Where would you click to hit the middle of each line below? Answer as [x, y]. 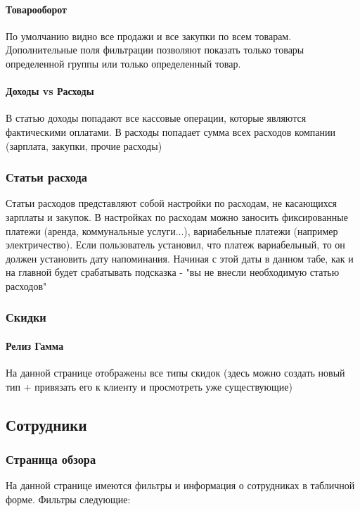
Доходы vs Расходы [50, 91]
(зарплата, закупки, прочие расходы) [84, 145]
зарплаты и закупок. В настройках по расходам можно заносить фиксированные [177, 216]
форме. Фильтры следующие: [68, 499]
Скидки [26, 317]
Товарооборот [37, 9]
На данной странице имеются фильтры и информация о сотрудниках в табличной [180, 485]
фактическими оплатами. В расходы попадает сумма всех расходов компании [171, 131]
